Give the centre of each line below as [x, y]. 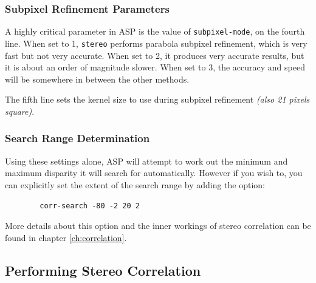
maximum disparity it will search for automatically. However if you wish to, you [154, 173]
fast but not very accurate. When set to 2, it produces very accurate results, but [155, 55]
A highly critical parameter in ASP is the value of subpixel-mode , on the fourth [155, 31]
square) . [20, 111]
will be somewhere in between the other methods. [97, 79]
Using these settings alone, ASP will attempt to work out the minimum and [146, 161]
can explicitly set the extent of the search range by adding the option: [135, 184]
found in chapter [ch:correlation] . [66, 237]
